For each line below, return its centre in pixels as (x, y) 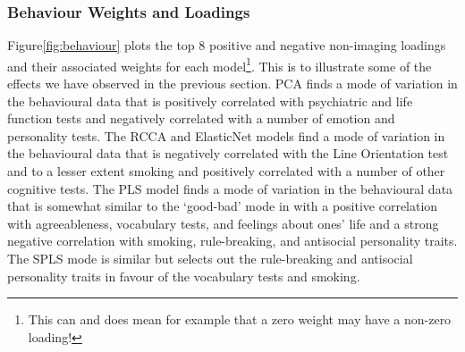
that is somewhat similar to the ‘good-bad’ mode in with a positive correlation (223, 206)
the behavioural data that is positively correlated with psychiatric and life (210, 101)
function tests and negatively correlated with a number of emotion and (201, 118)
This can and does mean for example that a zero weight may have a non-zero (240, 319)
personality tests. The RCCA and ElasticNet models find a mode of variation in (226, 135)
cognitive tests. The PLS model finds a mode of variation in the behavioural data (230, 188)
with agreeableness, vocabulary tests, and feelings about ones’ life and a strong (223, 223)
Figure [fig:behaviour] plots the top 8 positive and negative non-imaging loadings (227, 45)
